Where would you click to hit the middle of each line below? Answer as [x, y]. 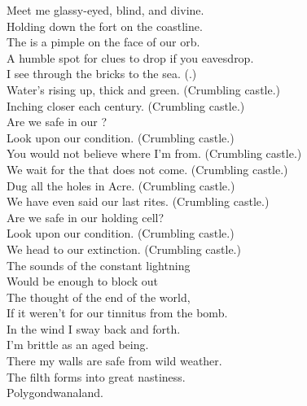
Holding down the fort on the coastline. [105, 26]
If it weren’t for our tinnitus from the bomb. [117, 313]
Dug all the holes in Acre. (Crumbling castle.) [121, 185]
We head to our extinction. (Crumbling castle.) [124, 249]
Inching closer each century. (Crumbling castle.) [126, 105]
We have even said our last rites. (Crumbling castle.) [138, 201]
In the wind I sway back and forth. [94, 328]
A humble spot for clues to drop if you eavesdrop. [130, 57]
